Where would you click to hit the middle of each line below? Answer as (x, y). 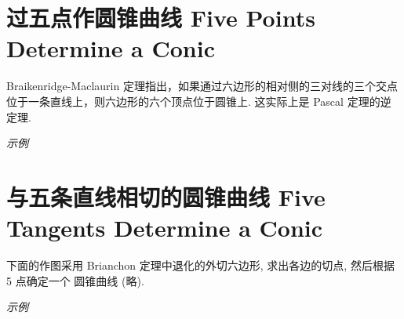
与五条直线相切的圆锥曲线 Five (166, 196)
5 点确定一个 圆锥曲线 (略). (75, 280)
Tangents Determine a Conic (165, 228)
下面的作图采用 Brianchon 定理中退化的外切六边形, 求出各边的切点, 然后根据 (200, 265)
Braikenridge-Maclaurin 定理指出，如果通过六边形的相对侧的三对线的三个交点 (202, 86)
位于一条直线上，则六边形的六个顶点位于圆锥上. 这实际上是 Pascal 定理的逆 (199, 101)
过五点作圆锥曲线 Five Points (161, 18)
